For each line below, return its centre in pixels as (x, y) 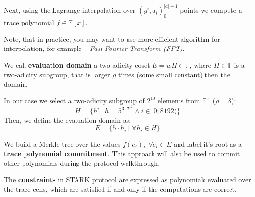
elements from (179, 100)
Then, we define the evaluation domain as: (68, 120)
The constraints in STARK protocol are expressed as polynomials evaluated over (127, 179)
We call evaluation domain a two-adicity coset (77, 65)
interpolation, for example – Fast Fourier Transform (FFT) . (94, 48)
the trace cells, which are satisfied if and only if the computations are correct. (120, 189)
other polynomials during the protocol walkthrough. (82, 163)
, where (200, 65)
